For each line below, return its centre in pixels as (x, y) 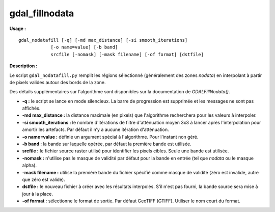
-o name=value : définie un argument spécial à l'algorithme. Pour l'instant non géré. (110, 137)
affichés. (31, 108)
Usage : (18, 29)
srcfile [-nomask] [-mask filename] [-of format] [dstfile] (127, 54)
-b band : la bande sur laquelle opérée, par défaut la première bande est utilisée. (107, 144)
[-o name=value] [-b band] (84, 47)
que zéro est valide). (44, 179)
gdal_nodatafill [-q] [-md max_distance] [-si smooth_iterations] (103, 40)
